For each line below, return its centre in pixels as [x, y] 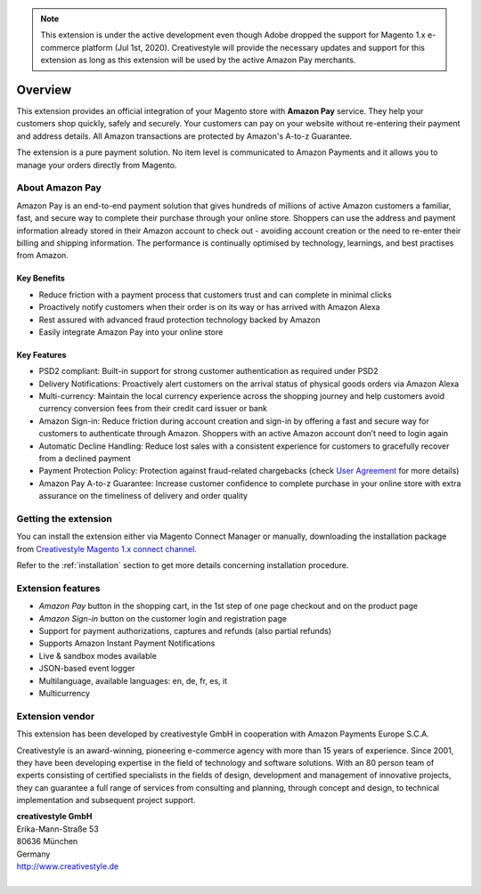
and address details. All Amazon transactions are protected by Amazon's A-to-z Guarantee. [184, 136]
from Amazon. [42, 256]
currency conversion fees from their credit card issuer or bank [153, 409]
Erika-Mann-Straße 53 [58, 829]
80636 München [47, 841]
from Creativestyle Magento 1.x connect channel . [107, 549]
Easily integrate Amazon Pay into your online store [131, 332]
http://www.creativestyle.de [68, 866]
